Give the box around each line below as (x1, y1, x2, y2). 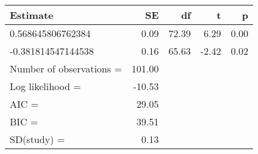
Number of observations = (10, 61, 122, 75)
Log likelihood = (10, 79, 81, 93)
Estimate (10, 8, 54, 22)
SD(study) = (10, 132, 65, 146)
